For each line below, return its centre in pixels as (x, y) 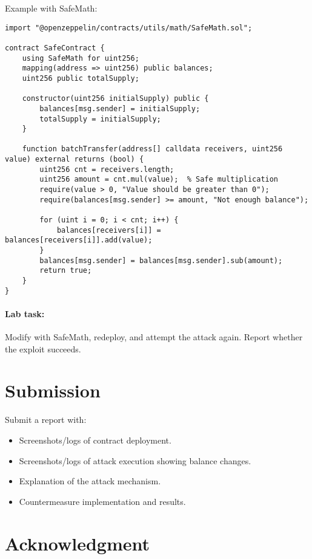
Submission (53, 390)
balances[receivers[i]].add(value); (79, 240)
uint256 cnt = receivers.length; (107, 169)
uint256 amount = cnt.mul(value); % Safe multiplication (159, 180)
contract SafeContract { (55, 48)
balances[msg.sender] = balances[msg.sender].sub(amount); (161, 260)
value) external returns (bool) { (75, 159)
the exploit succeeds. (43, 348)
